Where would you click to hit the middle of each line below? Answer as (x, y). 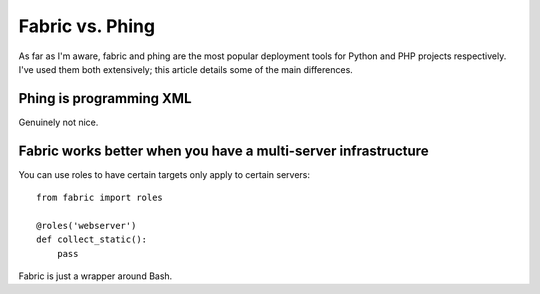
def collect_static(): (92, 239)
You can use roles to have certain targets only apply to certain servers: (164, 174)
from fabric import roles (100, 198)
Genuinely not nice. (58, 122)
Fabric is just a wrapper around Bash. (95, 276)
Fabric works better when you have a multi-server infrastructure (223, 150)
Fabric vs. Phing (86, 26)
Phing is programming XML (105, 98)
